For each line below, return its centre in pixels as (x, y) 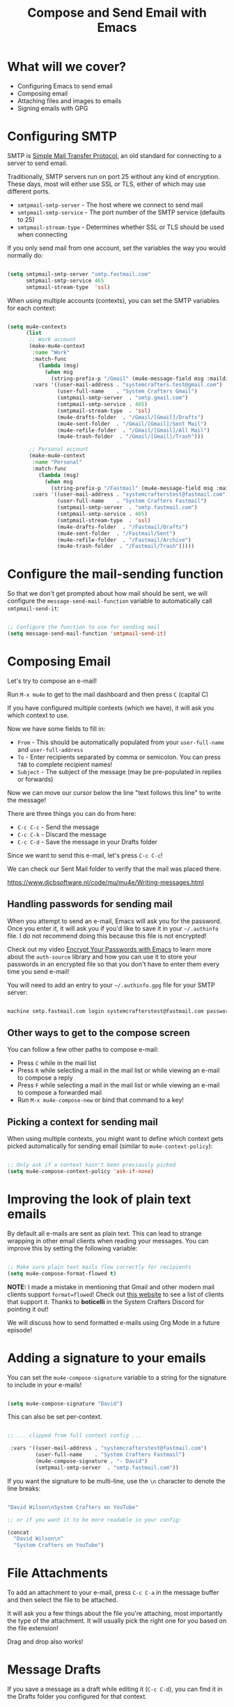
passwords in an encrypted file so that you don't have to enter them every (114, 964)
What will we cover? (67, 67)
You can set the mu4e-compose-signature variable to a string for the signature (117, 1377)
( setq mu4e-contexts (37, 327)
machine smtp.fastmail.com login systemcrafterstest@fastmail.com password (119, 1011)
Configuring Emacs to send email (65, 86)
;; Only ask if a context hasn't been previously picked (92, 1165)
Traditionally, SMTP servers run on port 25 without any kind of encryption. (114, 176)
